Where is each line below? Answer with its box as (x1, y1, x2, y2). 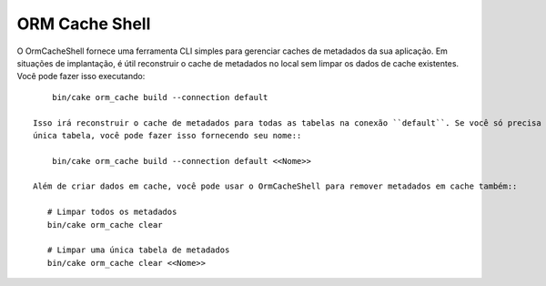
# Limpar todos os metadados (46, 207, 177, 218)
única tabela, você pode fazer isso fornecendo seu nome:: (33, 130, 302, 140)
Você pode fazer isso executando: (16, 71, 146, 82)
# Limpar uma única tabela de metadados (46, 245, 230, 255)
